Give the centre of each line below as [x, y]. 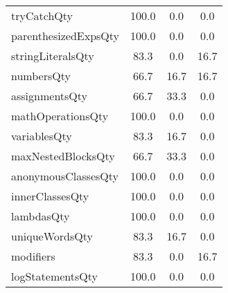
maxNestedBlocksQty [63, 156]
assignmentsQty [50, 96]
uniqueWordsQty [52, 236]
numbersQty [41, 76]
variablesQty [42, 136]
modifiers [33, 256]
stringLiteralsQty [53, 56]
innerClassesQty [50, 196]
